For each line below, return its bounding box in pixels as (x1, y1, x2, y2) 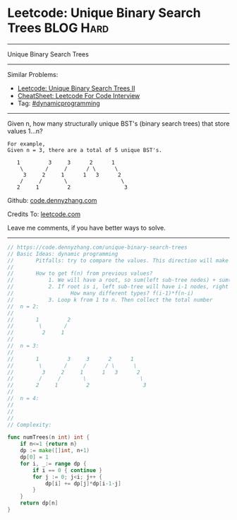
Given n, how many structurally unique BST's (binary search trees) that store (7, 119, 230, 128)
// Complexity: (7, 421, 52, 428)
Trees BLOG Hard (7, 20, 109, 36)
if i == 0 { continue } (32, 466, 102, 474)
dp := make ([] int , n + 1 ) (20, 447, 90, 454)
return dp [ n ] (20, 500, 59, 507)
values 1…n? (7, 126, 44, 135)
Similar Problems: (7, 70, 59, 78)
